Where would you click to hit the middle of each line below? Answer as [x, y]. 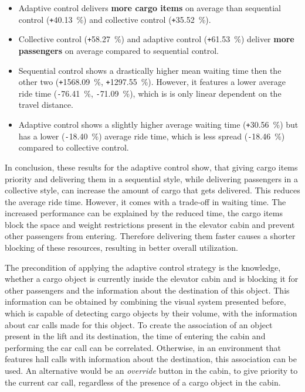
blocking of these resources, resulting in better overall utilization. [121, 248]
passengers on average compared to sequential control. [118, 50]
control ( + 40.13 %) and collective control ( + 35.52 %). [115, 19]
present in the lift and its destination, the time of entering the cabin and [135, 336]
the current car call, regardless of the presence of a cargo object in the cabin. [143, 382]
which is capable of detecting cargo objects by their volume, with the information [151, 313]
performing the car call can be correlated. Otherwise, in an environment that [143, 347]
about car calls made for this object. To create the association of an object [139, 324]
